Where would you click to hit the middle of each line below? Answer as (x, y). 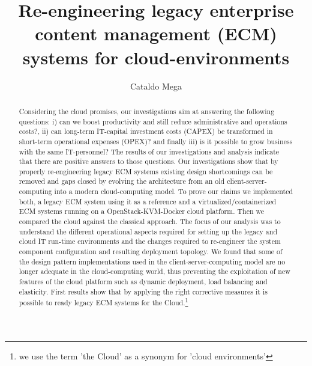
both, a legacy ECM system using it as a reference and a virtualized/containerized (148, 201)
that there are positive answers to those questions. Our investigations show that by (148, 161)
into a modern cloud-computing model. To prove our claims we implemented (174, 191)
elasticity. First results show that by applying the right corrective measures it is (143, 291)
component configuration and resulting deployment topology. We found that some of (151, 252)
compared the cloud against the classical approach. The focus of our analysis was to (150, 221)
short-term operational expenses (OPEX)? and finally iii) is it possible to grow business (156, 141)
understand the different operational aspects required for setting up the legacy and (148, 231)
